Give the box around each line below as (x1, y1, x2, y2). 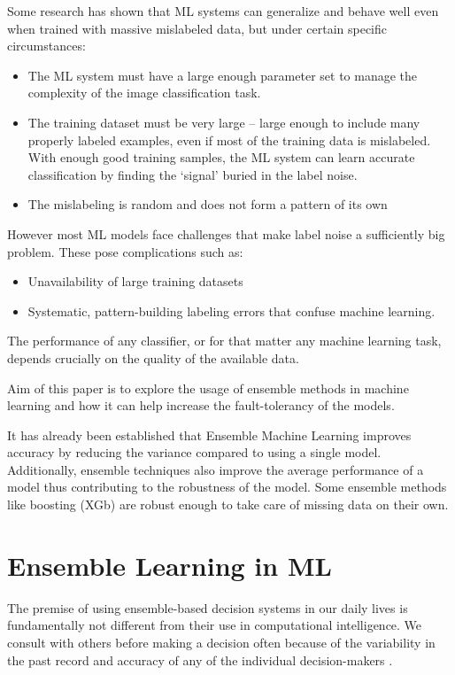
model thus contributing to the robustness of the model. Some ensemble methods (7, 477, 447, 496)
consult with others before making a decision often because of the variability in (7, 632, 436, 651)
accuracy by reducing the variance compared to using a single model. (7, 443, 382, 462)
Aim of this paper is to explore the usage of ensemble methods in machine (7, 378, 409, 397)
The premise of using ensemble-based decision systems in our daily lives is (7, 598, 408, 617)
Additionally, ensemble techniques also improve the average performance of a (7, 460, 424, 478)
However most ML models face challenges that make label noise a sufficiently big (7, 224, 445, 243)
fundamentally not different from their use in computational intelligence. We (7, 616, 422, 634)
